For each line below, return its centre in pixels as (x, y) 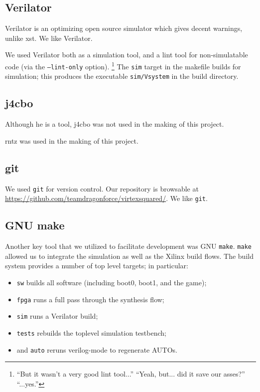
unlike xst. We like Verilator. (49, 38)
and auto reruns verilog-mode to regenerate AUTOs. (97, 349)
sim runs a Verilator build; (57, 316)
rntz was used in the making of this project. (72, 140)
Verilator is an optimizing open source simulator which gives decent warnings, (124, 28)
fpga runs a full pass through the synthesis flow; (90, 299)
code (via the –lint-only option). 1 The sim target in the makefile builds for (123, 65)
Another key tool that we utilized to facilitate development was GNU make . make (128, 246)
